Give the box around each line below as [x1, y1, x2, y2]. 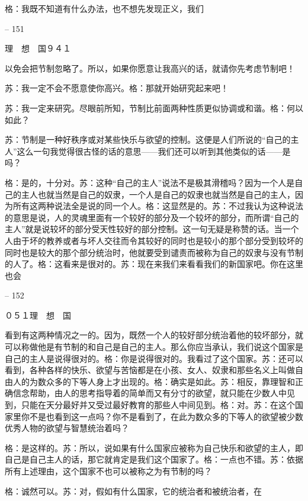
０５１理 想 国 [5, 309, 71, 321]
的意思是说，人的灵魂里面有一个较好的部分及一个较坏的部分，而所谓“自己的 [5, 211, 299, 223]
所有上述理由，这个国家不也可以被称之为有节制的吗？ [5, 465, 212, 477]
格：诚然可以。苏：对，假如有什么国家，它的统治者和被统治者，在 [5, 484, 262, 497]
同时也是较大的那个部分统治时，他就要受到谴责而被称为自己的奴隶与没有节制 [5, 246, 303, 258]
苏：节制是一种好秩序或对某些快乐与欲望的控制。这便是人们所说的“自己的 [5, 133, 291, 146]
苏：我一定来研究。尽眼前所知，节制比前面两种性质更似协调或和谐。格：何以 [5, 101, 303, 114]
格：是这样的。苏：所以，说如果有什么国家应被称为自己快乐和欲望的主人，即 [5, 441, 303, 454]
